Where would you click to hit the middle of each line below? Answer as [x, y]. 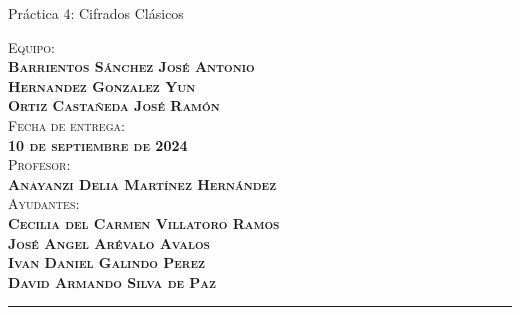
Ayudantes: [44, 203]
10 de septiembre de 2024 [98, 144]
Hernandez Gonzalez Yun [102, 85]
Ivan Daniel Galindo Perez [107, 262]
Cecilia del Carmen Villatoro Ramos [144, 222]
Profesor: [39, 164]
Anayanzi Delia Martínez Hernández [142, 183]
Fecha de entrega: [66, 124]
